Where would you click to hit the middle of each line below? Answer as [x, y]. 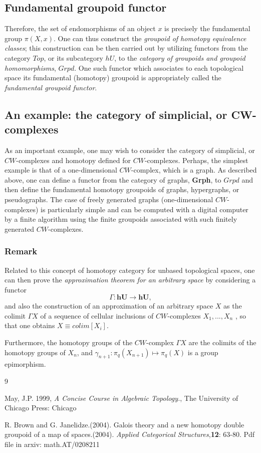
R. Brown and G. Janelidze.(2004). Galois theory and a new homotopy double [124, 424]
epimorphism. [25, 364]
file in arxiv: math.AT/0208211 [52, 444]
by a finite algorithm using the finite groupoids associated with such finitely [121, 219]
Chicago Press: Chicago [41, 408]
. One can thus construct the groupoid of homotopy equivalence [150, 38]
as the [233, 306]
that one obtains [30, 325]
